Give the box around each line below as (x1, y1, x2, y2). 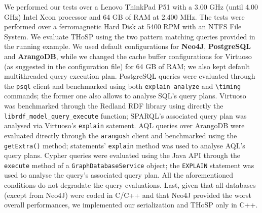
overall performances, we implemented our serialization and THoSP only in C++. (4, 199, 258, 210)
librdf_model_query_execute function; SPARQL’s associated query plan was (4, 110, 247, 121)
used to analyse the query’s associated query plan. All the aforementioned (4, 170, 234, 180)
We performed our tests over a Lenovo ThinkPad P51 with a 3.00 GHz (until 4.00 (4, 2, 258, 12)
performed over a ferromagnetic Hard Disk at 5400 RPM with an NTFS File (4, 21, 242, 32)
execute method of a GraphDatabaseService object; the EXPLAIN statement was (4, 159, 254, 170)
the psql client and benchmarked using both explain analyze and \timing (4, 80, 241, 91)
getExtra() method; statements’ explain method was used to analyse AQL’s (4, 140, 245, 150)
